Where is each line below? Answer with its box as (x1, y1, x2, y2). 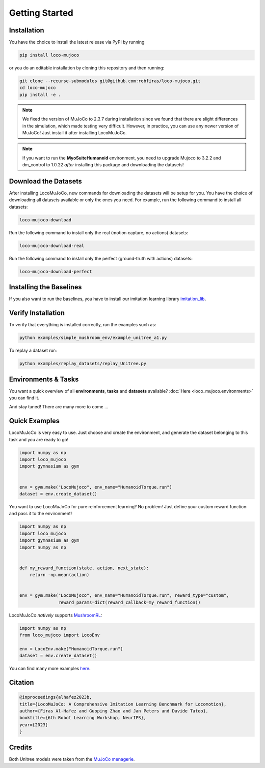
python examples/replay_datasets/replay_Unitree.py (19, 361, 147, 367)
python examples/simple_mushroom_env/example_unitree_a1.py (19, 335, 167, 340)
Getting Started (9, 7, 74, 18)
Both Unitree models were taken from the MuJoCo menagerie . (9, 756, 135, 762)
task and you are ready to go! (9, 436, 69, 442)
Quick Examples (9, 417, 60, 425)
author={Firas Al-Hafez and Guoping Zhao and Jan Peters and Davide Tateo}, (19, 708, 209, 713)
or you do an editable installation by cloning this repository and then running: (9, 65, 164, 71)
